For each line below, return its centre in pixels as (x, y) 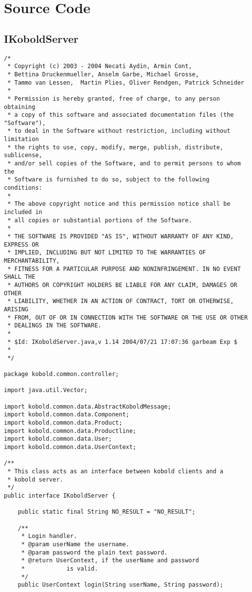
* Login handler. (49, 536)
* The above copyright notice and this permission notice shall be (119, 204)
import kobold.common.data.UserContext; (70, 447)
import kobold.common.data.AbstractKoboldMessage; (88, 406)
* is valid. (60, 568)
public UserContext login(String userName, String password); (121, 585)
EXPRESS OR (21, 244)
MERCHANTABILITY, (32, 260)
